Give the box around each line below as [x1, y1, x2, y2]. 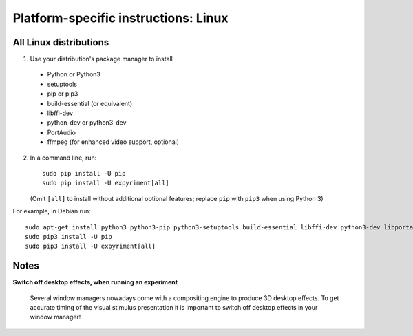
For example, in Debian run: [12, 207, 91, 216]
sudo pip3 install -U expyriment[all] [25, 242, 156, 251]
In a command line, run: [30, 154, 97, 162]
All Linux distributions [12, 36, 109, 48]
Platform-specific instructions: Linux [12, 10, 229, 25]
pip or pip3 [47, 90, 78, 98]
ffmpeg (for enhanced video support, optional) [47, 138, 179, 146]
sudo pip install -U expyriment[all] [42, 179, 170, 187]
